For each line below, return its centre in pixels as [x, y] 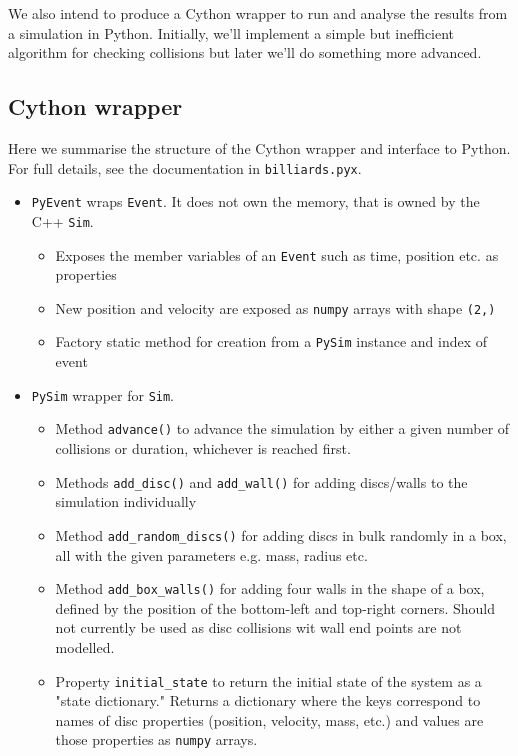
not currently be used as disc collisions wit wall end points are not [258, 627]
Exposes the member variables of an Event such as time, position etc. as [277, 254]
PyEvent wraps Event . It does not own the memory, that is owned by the [255, 201]
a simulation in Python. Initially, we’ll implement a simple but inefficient [231, 32]
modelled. [85, 646]
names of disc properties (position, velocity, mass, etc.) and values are [269, 719]
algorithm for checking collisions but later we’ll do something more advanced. [245, 52]
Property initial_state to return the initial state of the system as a [268, 680]
